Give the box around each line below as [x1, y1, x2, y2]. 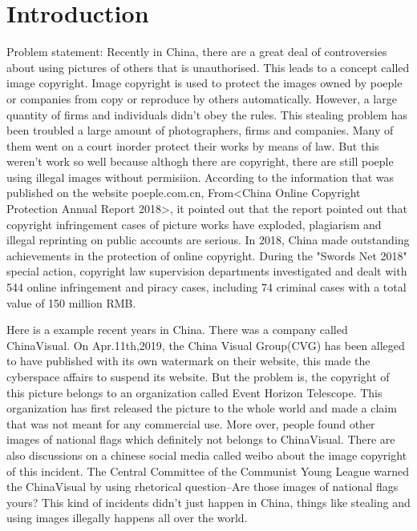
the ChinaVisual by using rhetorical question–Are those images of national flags [6, 478, 399, 495]
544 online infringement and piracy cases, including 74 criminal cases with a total [6, 279, 407, 296]
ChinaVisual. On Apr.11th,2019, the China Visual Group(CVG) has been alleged [6, 336, 405, 353]
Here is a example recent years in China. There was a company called [6, 321, 348, 338]
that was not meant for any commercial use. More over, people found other [6, 415, 375, 432]
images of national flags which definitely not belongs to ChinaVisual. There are [6, 431, 395, 448]
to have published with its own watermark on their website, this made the [6, 352, 370, 369]
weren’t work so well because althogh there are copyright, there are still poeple [6, 153, 394, 170]
